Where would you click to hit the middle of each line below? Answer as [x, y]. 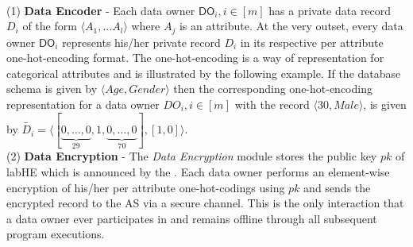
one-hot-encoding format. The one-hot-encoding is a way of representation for [195, 58]
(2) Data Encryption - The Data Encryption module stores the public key [192, 156]
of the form [50, 26]
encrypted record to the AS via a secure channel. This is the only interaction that [205, 203]
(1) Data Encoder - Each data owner [101, 10]
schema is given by [52, 89]
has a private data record [330, 10]
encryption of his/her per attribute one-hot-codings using [146, 187]
